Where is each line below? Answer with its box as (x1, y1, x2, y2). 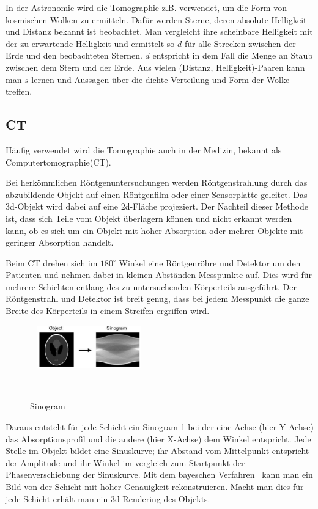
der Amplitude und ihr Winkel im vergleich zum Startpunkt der (6, 456, 245, 469)
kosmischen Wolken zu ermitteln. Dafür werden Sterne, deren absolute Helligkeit (6, 13, 307, 26)
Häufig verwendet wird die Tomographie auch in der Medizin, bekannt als (6, 143, 282, 156)
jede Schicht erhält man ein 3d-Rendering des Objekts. (6, 492, 210, 505)
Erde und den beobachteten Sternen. (6, 49, 142, 62)
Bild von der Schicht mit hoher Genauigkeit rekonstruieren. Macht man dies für (6, 480, 304, 493)
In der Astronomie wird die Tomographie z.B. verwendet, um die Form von (6, 1, 287, 13)
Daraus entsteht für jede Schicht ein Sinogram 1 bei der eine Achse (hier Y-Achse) (6, 420, 314, 433)
